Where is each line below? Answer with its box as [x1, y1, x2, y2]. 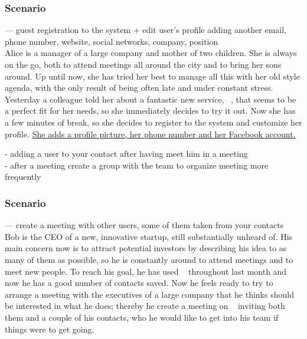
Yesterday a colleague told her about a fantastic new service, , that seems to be [5, 93, 296, 105]
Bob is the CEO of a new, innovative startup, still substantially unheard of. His [5, 230, 293, 242]
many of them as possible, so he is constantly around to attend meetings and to [5, 253, 293, 265]
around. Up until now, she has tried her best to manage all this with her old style [5, 70, 300, 82]
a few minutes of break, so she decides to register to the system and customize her [5, 116, 302, 128]
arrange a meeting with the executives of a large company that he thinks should [5, 288, 294, 300]
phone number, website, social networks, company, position [5, 35, 218, 47]
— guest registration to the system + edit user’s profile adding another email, [5, 24, 287, 36]
